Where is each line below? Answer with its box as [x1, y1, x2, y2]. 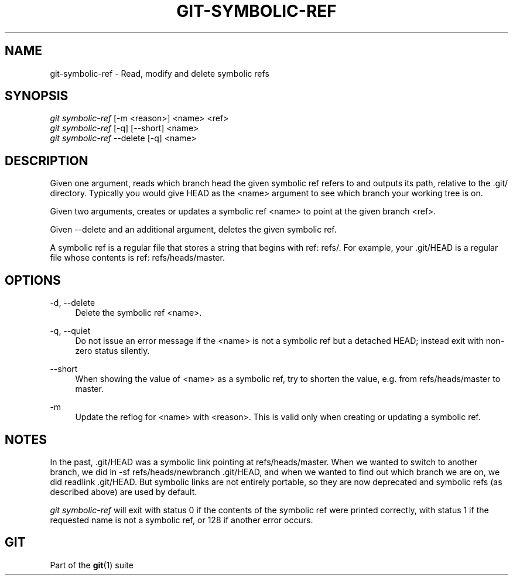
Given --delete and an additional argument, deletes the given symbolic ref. [50, 224, 337, 235]
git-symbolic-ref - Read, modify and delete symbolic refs [50, 68, 269, 79]
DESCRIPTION [5, 153, 88, 168]
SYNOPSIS [5, 88, 69, 104]
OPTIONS [5, 272, 61, 288]
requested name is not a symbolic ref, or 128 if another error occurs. [50, 514, 313, 525]
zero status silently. [75, 346, 150, 356]
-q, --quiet [50, 326, 91, 336]
